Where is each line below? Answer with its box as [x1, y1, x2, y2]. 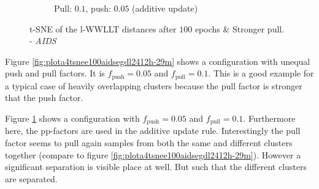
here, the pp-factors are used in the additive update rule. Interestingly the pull [5, 124, 301, 137]
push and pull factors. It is [5, 67, 105, 80]
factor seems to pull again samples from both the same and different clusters [5, 136, 293, 149]
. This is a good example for [208, 67, 314, 80]
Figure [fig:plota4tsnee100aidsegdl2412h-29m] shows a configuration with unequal [5, 54, 310, 67]
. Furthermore [243, 112, 296, 125]
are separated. [5, 172, 58, 185]
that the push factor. [5, 91, 83, 104]
